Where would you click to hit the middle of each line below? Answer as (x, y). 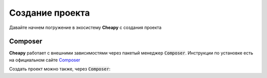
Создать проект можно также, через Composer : (60, 69)
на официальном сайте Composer (45, 60)
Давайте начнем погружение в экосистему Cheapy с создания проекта (85, 27)
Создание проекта (49, 13)
